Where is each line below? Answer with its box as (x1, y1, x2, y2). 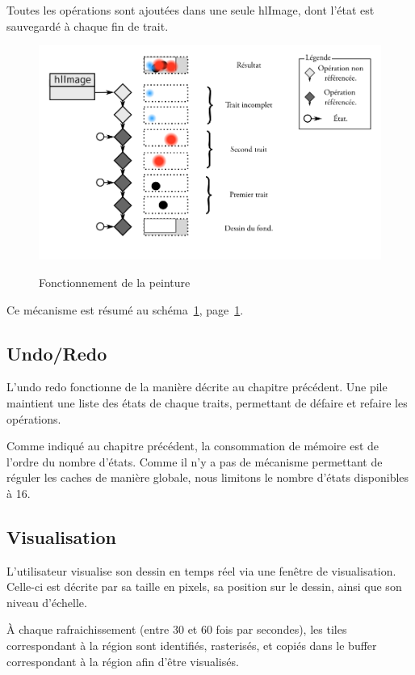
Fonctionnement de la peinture (39, 273, 191, 290)
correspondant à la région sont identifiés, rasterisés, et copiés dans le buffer (6, 637, 377, 654)
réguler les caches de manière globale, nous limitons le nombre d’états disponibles (6, 469, 409, 486)
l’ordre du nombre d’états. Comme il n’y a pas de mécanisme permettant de (6, 453, 383, 470)
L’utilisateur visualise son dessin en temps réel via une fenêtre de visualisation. (6, 562, 396, 579)
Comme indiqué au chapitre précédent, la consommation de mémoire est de (6, 437, 379, 454)
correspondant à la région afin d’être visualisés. (6, 652, 239, 669)
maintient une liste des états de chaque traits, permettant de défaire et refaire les (6, 394, 408, 411)
